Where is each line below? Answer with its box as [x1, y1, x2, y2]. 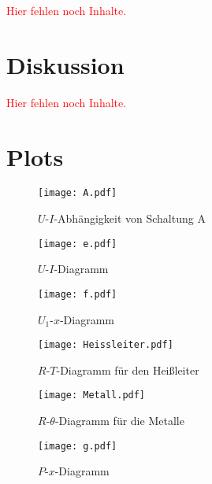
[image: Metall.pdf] [38, 390, 146, 401]
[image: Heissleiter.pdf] [38, 339, 173, 351]
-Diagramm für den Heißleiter [56, 361, 199, 378]
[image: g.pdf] [38, 440, 117, 452]
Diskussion [6, 48, 125, 80]
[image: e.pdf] [38, 238, 117, 249]
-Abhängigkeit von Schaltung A [54, 210, 206, 227]
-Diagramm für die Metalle [54, 412, 184, 429]
